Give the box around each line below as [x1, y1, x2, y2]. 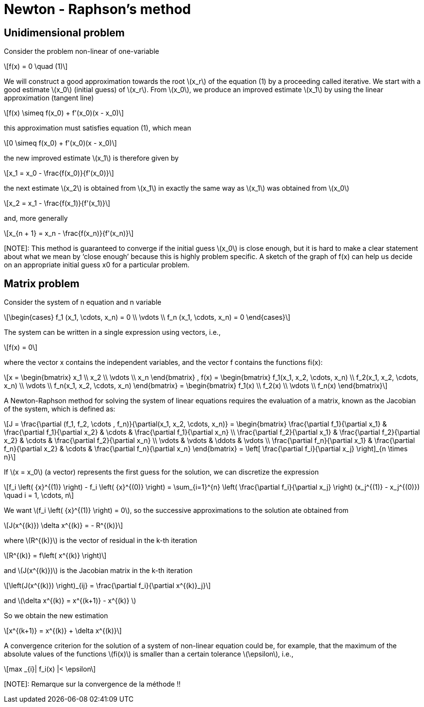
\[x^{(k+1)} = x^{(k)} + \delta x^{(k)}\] [4, 626, 122, 635]
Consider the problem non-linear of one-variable [4, 47, 159, 56]
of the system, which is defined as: [4, 405, 115, 413]
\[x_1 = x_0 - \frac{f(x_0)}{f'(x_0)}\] [4, 169, 114, 178]
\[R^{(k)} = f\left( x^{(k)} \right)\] [4, 551, 107, 560]
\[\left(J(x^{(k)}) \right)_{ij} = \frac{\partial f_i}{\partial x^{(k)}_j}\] [4, 581, 211, 590]
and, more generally [4, 214, 68, 223]
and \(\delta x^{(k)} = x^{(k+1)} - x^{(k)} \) [4, 596, 136, 605]
